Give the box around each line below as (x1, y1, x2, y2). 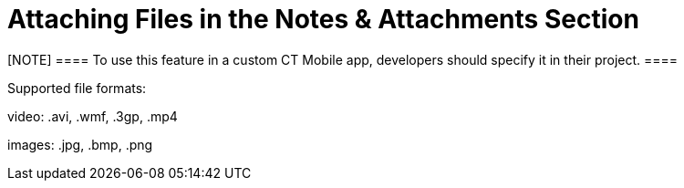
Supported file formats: (7, 79, 147, 96)
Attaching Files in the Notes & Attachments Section (7, 4, 639, 35)
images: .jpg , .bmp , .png (7, 136, 153, 152)
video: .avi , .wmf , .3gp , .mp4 (7, 108, 178, 124)
